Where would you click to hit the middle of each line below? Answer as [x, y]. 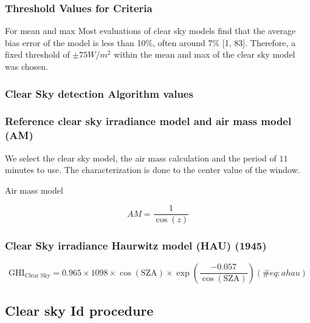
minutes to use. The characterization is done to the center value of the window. [153, 170]
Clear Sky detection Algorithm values [99, 93]
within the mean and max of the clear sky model [205, 54]
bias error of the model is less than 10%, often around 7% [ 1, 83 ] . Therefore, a [150, 42]
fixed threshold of [37, 54]
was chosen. [26, 66]
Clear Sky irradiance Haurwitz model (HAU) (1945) [136, 246]
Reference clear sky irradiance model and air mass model [148, 121]
